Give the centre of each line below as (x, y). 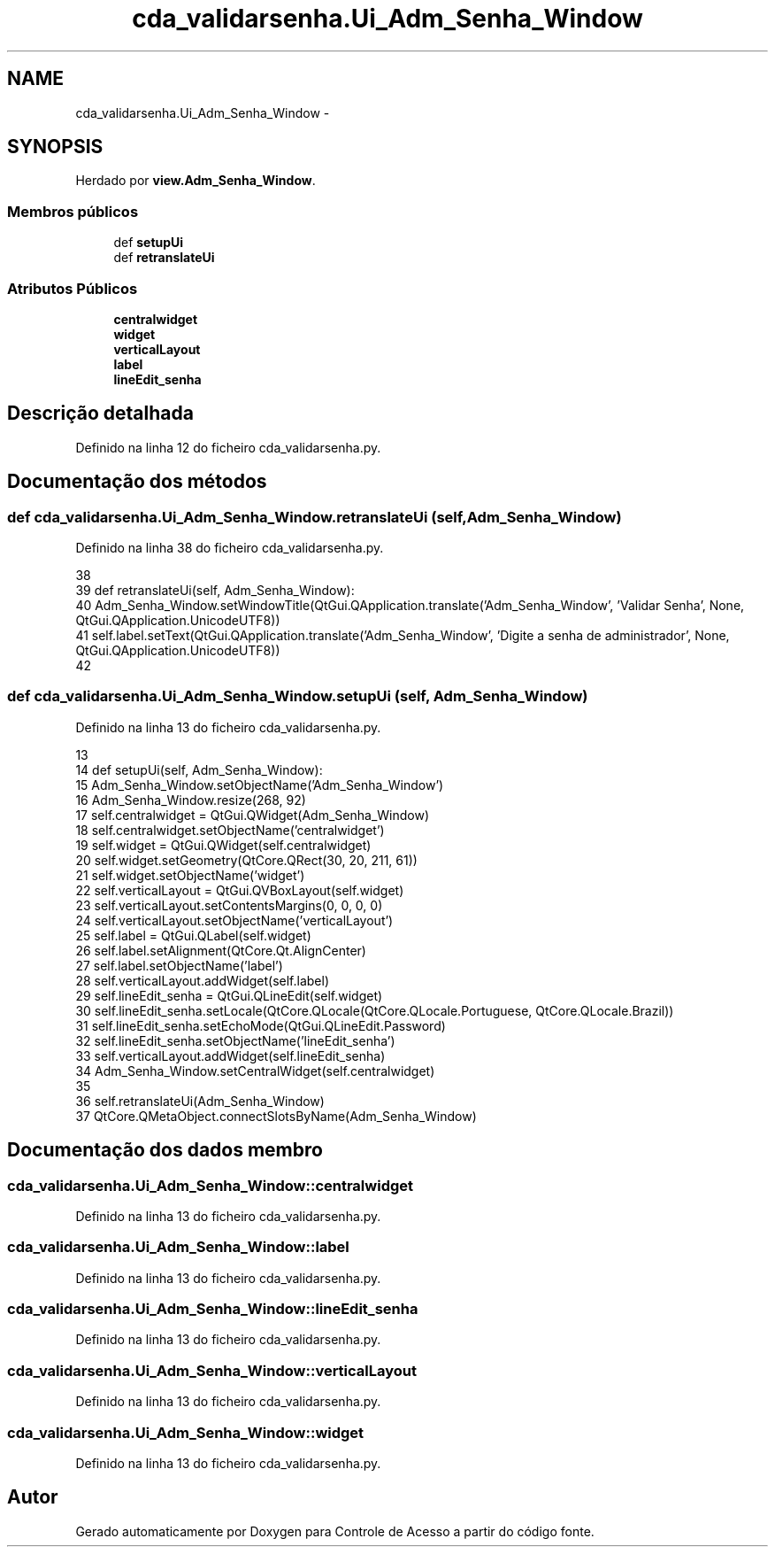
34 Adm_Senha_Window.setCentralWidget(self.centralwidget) (255, 1071)
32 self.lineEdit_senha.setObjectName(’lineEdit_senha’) (235, 1040)
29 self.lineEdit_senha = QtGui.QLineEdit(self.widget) (229, 995)
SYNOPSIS (55, 147)
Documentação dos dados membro (165, 1150)
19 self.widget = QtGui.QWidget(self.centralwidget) (223, 845)
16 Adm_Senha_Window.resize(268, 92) (191, 800)
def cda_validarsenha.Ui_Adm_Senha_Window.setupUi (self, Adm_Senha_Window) (298, 696)
